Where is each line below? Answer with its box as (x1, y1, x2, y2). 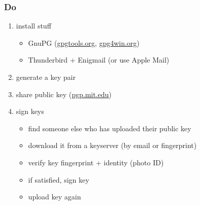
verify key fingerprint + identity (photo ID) (28, 157, 164, 167)
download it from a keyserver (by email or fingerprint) (28, 140, 197, 151)
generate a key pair (16, 72, 76, 82)
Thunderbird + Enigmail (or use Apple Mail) (28, 54, 170, 65)
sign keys (16, 106, 44, 116)
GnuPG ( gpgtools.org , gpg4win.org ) (28, 37, 140, 48)
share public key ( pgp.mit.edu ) (16, 89, 112, 99)
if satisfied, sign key (28, 174, 89, 185)
